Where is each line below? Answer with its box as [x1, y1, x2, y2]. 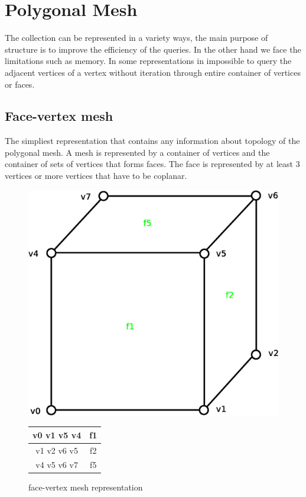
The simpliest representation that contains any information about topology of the [5, 134, 300, 147]
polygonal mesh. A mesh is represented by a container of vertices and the [5, 146, 270, 158]
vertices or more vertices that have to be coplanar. [5, 169, 187, 182]
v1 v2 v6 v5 [35, 444, 78, 456]
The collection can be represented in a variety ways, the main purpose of [5, 31, 268, 44]
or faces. [5, 78, 35, 90]
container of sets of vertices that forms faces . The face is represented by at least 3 [5, 158, 300, 170]
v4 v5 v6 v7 [35, 458, 78, 471]
